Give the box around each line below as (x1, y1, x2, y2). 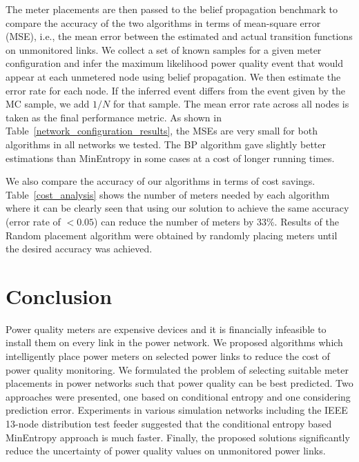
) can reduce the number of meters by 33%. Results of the (94, 214, 339, 228)
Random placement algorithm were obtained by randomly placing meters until (6, 228, 338, 242)
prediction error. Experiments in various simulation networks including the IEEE (6, 403, 348, 417)
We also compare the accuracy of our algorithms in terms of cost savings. (6, 174, 316, 188)
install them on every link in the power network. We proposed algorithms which (6, 335, 343, 350)
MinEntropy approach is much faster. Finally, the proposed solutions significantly (6, 430, 350, 444)
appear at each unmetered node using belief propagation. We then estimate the (6, 69, 341, 83)
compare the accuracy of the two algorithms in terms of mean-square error (6, 15, 321, 30)
